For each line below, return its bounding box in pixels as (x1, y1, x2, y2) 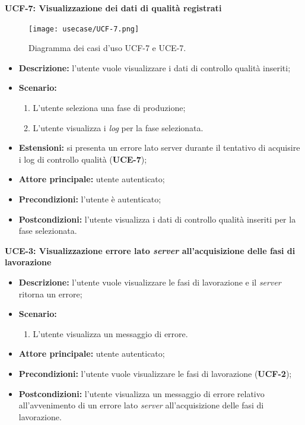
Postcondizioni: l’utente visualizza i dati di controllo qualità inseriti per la (18, 213, 296, 225)
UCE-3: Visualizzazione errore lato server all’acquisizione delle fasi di (5, 244, 296, 256)
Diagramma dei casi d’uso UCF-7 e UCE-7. (28, 42, 186, 54)
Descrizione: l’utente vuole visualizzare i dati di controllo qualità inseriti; (18, 61, 291, 74)
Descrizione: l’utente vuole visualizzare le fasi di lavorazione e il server (18, 275, 281, 288)
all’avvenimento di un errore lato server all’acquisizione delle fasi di (18, 399, 264, 411)
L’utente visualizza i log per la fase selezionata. (33, 121, 204, 134)
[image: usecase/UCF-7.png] (28, 24, 139, 33)
